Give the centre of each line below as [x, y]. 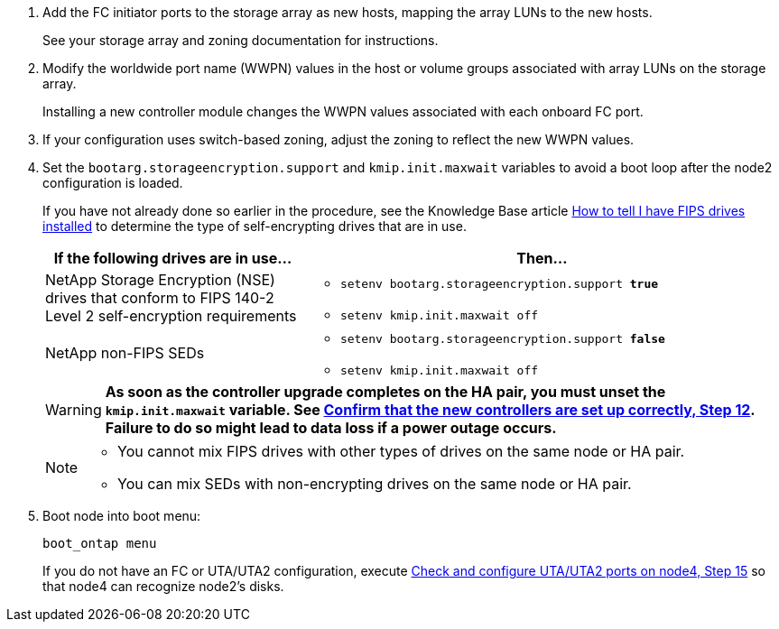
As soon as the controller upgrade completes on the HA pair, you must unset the [385, 392]
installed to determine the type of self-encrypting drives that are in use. [255, 226]
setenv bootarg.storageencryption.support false [502, 339]
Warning [74, 410]
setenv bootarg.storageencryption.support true [499, 284]
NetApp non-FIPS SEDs [125, 353]
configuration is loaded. [113, 183]
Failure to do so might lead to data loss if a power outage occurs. [331, 428]
